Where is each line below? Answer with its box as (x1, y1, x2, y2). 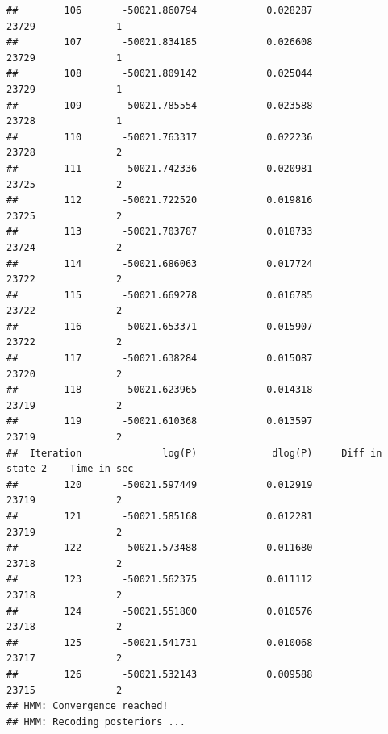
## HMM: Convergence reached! (6, 700, 169, 712)
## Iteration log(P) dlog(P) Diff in (6, 447, 382, 459)
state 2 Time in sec (6, 463, 134, 475)
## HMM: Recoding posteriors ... (6, 715, 186, 728)
